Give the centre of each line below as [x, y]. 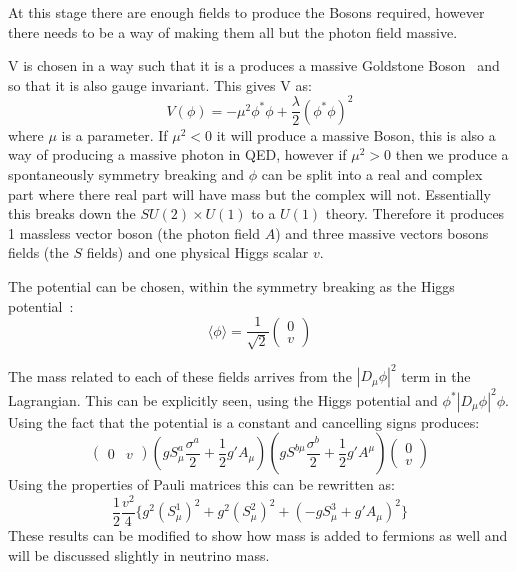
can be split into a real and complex [372, 174]
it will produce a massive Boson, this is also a [356, 134]
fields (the [38, 252]
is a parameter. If [114, 134]
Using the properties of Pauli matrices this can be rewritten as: [201, 484]
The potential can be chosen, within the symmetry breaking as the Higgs [231, 286]
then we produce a [452, 154]
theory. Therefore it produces [415, 213]
